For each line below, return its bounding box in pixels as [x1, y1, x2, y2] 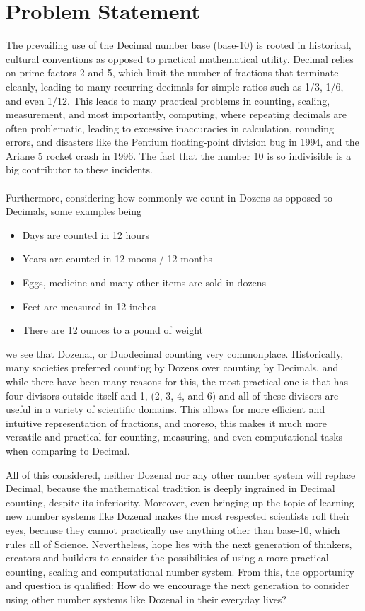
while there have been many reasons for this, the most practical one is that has [6, 374, 348, 388]
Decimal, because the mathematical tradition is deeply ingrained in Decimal [6, 481, 335, 496]
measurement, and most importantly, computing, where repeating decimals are [6, 107, 347, 122]
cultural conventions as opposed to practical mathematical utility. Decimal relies [6, 51, 354, 66]
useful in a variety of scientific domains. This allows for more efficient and [6, 402, 325, 417]
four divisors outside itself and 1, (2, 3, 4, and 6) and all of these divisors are [6, 388, 339, 402]
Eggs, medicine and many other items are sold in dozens [22, 275, 267, 290]
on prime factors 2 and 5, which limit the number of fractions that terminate [6, 65, 339, 80]
